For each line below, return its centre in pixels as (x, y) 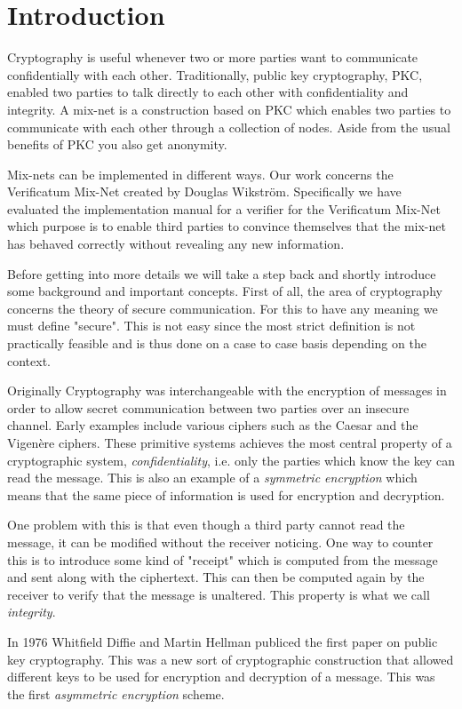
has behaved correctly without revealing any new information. (176, 244)
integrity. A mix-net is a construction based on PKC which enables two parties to (229, 109)
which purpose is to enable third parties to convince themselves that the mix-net (227, 226)
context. (29, 360)
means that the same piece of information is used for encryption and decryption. (226, 494)
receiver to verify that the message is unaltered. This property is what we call (219, 594)
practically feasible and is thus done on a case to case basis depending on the (217, 343)
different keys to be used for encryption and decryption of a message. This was (221, 677)
